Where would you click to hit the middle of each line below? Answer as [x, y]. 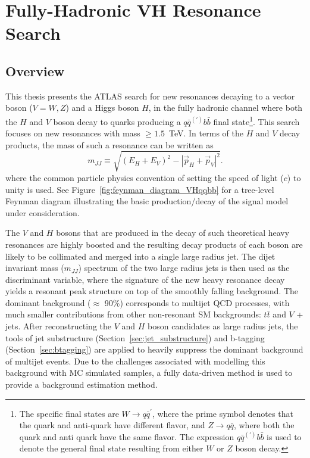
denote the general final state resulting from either [111, 448]
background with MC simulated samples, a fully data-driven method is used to [149, 373]
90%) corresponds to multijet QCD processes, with [197, 302]
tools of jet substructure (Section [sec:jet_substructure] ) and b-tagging [135, 337]
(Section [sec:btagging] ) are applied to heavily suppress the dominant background [154, 349]
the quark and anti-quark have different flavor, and [112, 425]
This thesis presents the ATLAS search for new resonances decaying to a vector [150, 96]
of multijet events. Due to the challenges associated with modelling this [135, 361]
